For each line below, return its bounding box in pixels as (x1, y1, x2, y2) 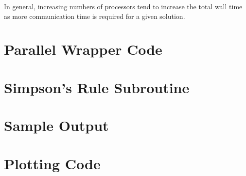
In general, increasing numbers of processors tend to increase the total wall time (4, 1, 243, 11)
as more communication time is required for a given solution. (4, 11, 185, 21)
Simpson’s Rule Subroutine (4, 77, 190, 97)
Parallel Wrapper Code (4, 39, 162, 59)
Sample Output (4, 115, 109, 135)
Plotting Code (4, 153, 101, 173)
